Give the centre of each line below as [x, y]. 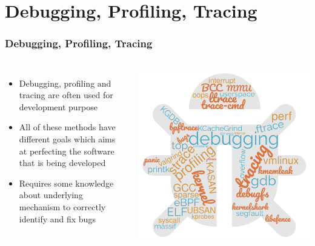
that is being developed [62, 163]
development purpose [58, 106]
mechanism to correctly [62, 206]
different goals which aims [67, 138]
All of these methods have [67, 127]
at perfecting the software [67, 151]
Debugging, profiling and [65, 83]
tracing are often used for [66, 95]
